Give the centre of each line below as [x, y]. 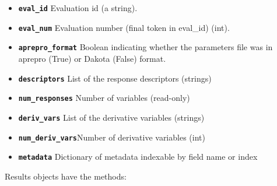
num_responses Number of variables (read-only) [104, 98]
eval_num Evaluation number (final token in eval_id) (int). [124, 27]
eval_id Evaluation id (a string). [78, 8]
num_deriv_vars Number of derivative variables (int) [112, 137]
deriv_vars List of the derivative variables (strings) [111, 117]
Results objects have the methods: [66, 176]
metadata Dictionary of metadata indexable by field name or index [138, 157]
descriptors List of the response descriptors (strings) [115, 78]
